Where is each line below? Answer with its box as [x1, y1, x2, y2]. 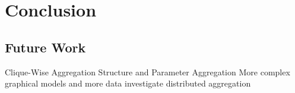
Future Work [5, 38, 86, 56]
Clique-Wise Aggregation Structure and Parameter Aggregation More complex [5, 65, 290, 78]
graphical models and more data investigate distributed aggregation [5, 77, 251, 89]
